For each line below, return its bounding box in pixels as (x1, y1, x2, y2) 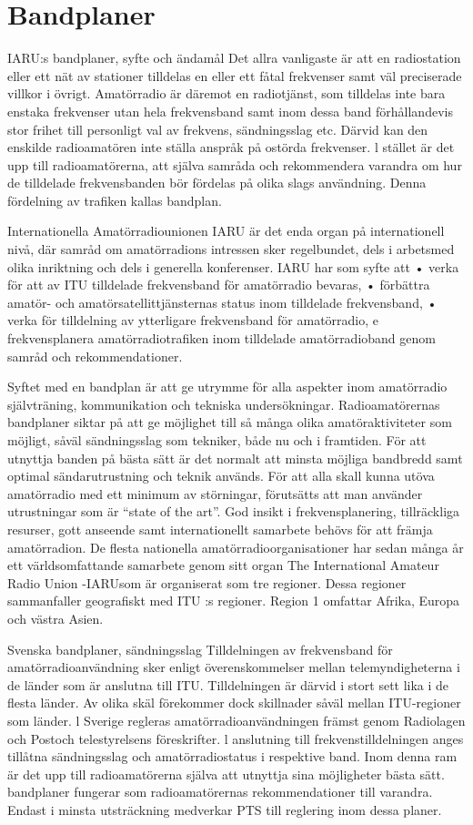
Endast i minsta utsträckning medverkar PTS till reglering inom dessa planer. (7, 800, 442, 819)
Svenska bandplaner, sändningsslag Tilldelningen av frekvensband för (7, 639, 393, 658)
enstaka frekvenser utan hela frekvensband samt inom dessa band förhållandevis (7, 101, 453, 120)
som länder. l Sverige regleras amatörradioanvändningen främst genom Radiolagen (7, 710, 466, 729)
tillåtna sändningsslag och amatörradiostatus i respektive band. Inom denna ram (7, 747, 458, 766)
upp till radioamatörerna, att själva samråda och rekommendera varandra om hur (7, 155, 462, 174)
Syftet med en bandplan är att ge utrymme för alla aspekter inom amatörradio (7, 377, 448, 396)
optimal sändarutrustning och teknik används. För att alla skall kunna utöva (7, 466, 435, 485)
